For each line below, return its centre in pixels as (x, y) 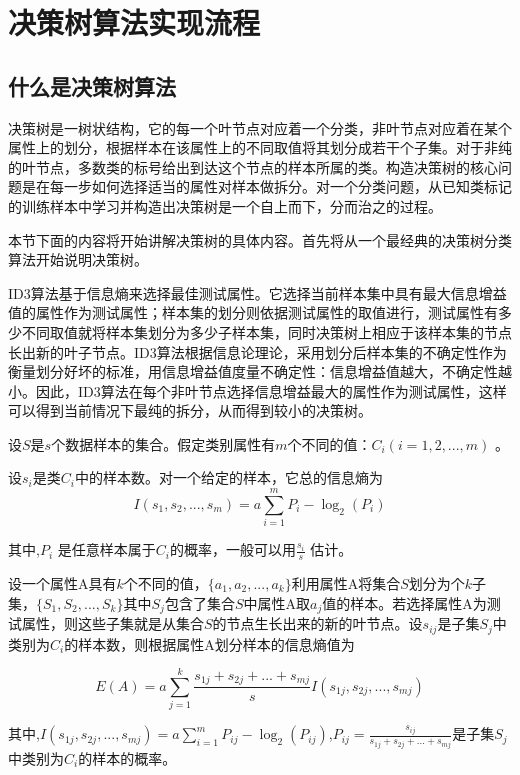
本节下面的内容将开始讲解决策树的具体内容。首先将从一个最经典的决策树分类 (260, 239)
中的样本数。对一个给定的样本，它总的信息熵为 (228, 477)
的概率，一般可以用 (232, 549)
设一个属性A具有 (62, 583)
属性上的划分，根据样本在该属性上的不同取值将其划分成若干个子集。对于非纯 (260, 147)
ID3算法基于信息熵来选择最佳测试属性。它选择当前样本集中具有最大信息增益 (257, 292)
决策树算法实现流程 (134, 22)
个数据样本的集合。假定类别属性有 (163, 443)
